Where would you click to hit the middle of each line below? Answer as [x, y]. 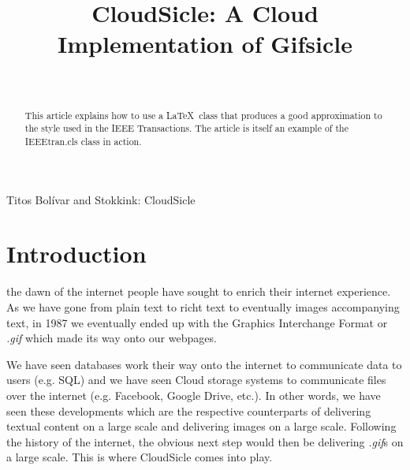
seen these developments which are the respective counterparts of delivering [189, 410]
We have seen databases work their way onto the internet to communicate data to [204, 364]
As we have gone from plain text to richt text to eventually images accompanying [203, 306]
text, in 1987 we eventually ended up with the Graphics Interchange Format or [197, 322]
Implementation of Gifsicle [205, 44]
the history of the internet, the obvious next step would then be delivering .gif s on [205, 441]
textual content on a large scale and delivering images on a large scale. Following [201, 426]
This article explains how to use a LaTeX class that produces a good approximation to [203, 115]
